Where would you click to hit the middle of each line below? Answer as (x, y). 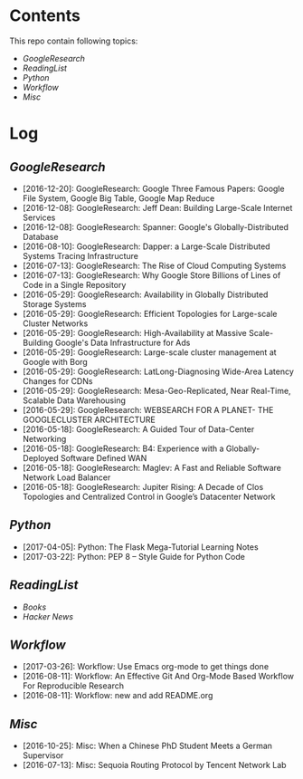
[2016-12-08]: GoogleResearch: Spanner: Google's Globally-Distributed (156, 226)
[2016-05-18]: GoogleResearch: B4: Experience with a (123, 448)
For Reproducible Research (73, 686)
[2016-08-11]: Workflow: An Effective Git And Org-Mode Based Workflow (158, 677)
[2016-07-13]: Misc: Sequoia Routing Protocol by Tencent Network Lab (154, 765)
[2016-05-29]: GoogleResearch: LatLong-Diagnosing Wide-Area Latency (158, 371)
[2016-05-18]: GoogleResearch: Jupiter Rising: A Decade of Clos (143, 486)
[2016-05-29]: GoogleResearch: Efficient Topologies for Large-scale (150, 313)
